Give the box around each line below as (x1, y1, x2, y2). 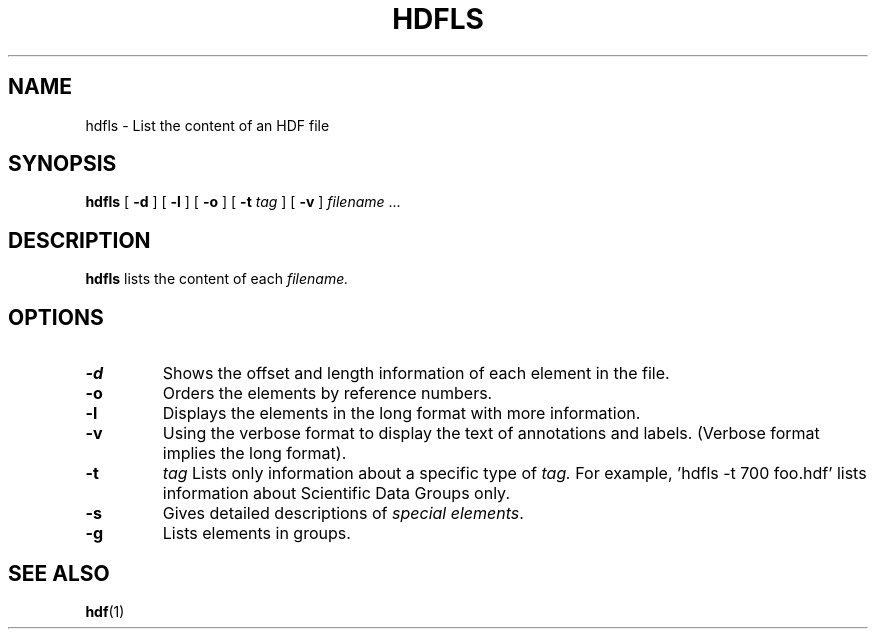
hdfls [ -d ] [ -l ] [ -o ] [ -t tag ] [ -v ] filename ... (85, 193, 401, 211)
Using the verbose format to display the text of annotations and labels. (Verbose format (162, 423, 820, 444)
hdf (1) (85, 602, 125, 620)
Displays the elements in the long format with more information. (162, 403, 641, 424)
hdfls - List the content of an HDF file (85, 116, 330, 134)
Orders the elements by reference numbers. (162, 383, 493, 404)
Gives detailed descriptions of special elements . (162, 503, 524, 524)
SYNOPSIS (8, 151, 117, 177)
